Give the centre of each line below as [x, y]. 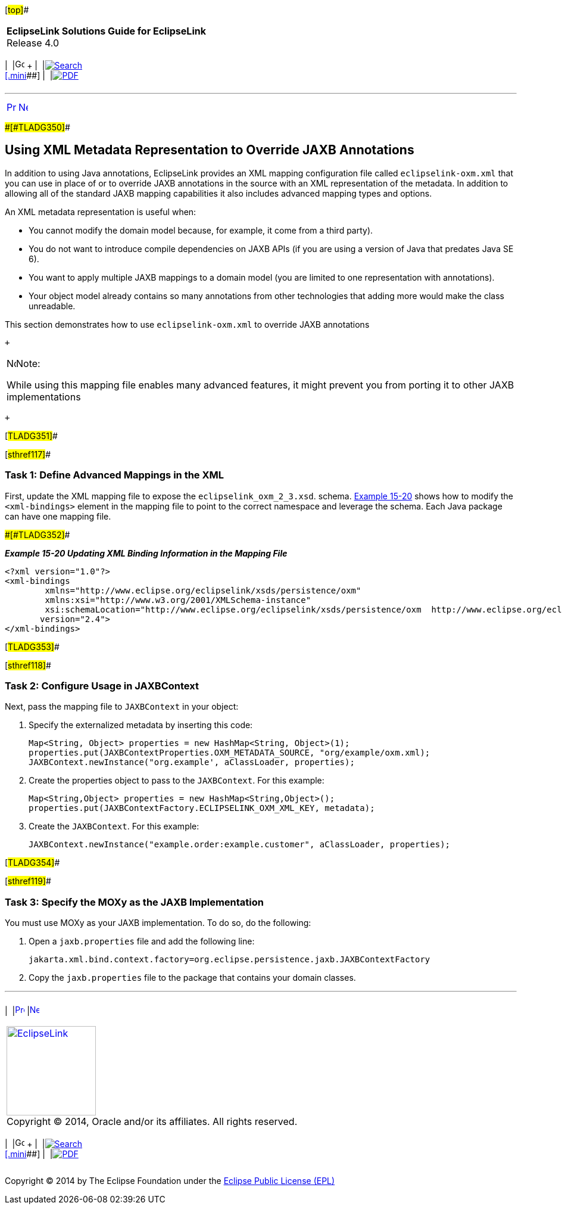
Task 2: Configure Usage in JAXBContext [102, 686]
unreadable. [52, 306]
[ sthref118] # [28, 665]
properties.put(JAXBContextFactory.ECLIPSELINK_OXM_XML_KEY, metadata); [202, 808]
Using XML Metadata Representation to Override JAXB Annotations [210, 150]
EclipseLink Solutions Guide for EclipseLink [106, 31]
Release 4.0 [33, 43]
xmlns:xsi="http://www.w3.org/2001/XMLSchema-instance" [178, 600]
